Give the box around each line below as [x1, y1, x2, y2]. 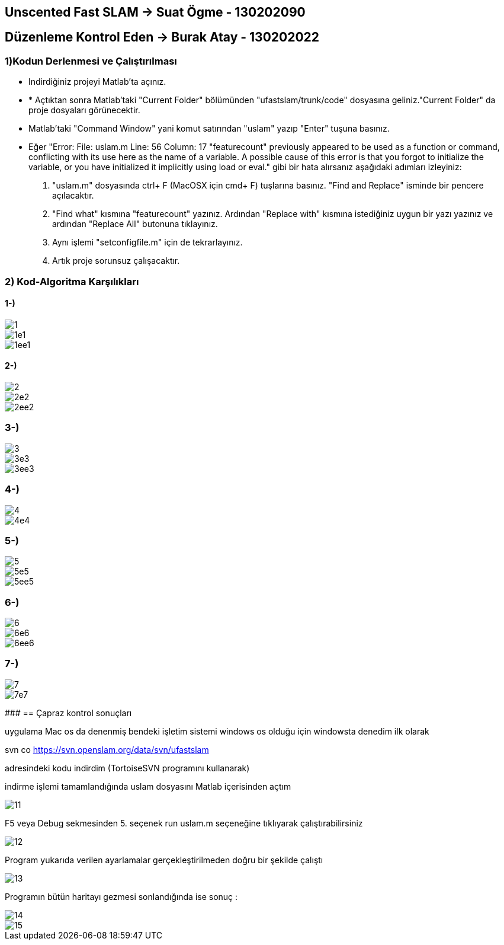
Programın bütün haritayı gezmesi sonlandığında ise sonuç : [5, 891, 238, 902]
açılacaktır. [52, 190, 94, 201]
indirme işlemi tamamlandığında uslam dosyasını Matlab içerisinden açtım [5, 781, 291, 791]
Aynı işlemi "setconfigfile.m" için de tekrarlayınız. [52, 237, 243, 248]
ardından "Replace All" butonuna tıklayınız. [52, 219, 218, 229]
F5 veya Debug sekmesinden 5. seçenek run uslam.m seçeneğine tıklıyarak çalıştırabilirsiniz [5, 818, 363, 828]
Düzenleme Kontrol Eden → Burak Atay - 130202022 [5, 30, 320, 45]
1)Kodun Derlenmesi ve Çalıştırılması [5, 55, 177, 67]
